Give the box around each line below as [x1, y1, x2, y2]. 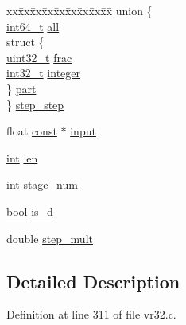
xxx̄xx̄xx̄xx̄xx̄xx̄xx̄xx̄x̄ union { [6, 2, 153, 18]
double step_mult [6, 229, 93, 246]
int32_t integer [6, 65, 81, 81]
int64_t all [6, 18, 60, 34]
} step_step [6, 96, 64, 112]
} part [6, 80, 37, 96]
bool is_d [6, 202, 53, 219]
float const [6, 123, 57, 139]
